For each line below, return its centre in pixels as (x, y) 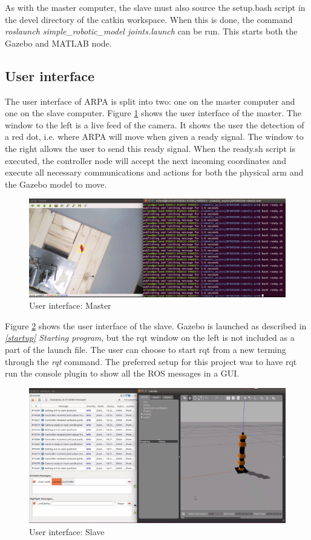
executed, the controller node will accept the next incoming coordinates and (146, 160)
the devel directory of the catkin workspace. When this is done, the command (149, 19)
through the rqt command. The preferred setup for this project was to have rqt (151, 361)
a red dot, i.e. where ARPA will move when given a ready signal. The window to (154, 137)
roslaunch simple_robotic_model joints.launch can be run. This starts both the (151, 31)
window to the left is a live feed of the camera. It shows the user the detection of (155, 124)
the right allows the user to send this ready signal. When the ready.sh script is (150, 148)
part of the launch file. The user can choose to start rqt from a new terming (146, 350)
